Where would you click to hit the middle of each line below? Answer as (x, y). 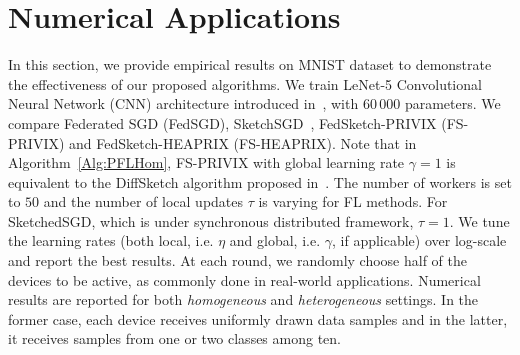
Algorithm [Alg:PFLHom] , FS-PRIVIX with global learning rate (206, 162)
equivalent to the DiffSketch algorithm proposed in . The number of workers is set (260, 181)
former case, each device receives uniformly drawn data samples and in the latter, (258, 318)
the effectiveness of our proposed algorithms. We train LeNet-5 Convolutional (245, 83)
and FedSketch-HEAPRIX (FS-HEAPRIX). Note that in (243, 142)
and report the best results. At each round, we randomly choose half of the (238, 260)
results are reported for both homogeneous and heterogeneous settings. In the (243, 299)
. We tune (479, 220)
